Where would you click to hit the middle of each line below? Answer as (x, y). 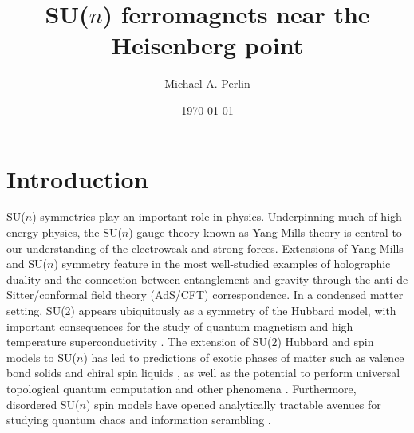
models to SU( (41, 357)
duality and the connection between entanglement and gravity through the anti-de (207, 279)
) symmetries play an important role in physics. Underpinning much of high (217, 216)
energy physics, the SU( (64, 232)
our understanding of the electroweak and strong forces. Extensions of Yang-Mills (205, 248)
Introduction (77, 178)
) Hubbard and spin (325, 342)
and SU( (27, 264)
